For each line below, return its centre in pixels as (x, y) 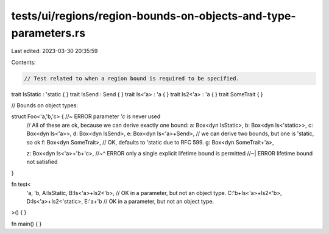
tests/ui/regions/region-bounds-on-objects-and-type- (154, 16)
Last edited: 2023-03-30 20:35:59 (55, 51)
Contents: (23, 62)
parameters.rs (48, 33)
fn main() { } (27, 224)
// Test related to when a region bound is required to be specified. (132, 78)
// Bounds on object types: (45, 105)
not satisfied (42, 162)
